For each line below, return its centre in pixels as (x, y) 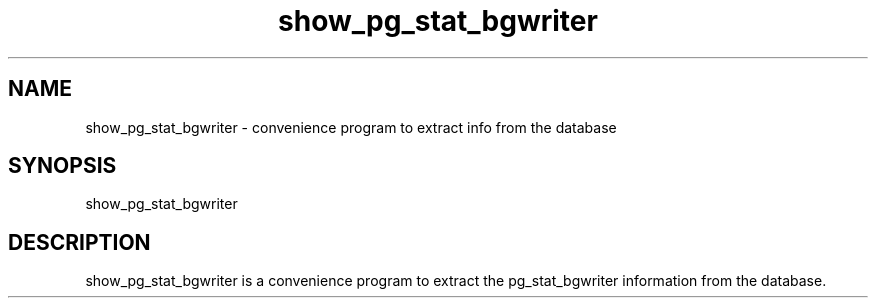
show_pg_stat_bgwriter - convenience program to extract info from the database (351, 127)
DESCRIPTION (79, 242)
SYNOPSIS (62, 166)
